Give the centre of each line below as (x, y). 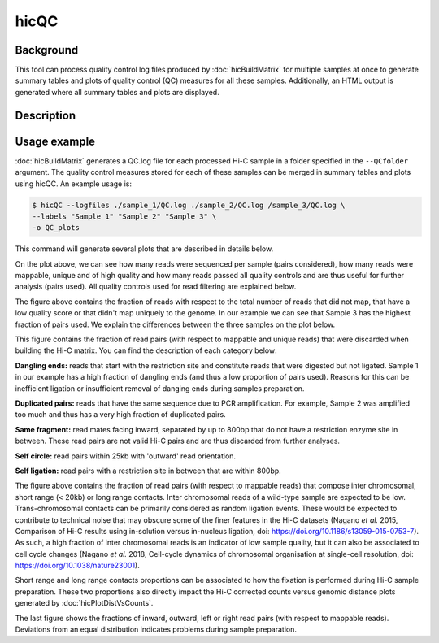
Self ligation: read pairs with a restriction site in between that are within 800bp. (148, 471)
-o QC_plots (56, 228)
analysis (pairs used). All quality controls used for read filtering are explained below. (156, 287)
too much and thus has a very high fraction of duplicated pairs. (121, 415)
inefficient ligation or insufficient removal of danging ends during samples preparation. (160, 388)
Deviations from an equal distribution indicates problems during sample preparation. (156, 629)
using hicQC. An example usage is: (73, 184)
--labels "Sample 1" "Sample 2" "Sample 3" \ (124, 216)
